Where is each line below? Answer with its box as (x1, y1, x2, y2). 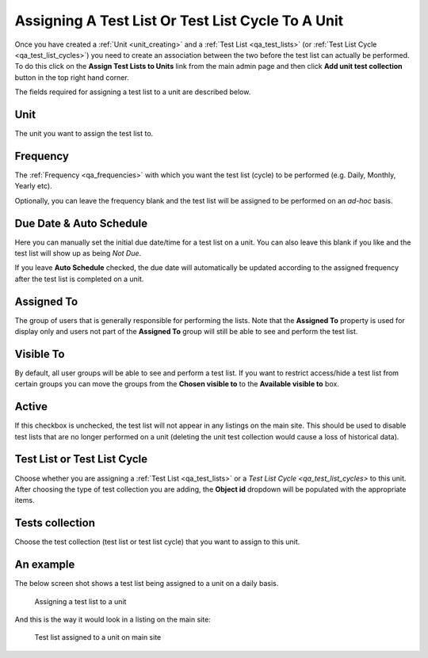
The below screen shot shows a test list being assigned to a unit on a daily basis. (14, 579, 279, 588)
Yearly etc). (14, 181, 52, 191)
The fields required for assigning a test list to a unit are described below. (14, 87, 251, 97)
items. (14, 496, 35, 505)
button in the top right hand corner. (14, 72, 130, 82)
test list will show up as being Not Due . (14, 249, 142, 257)
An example (14, 558, 75, 572)
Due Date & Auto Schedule (14, 216, 148, 230)
